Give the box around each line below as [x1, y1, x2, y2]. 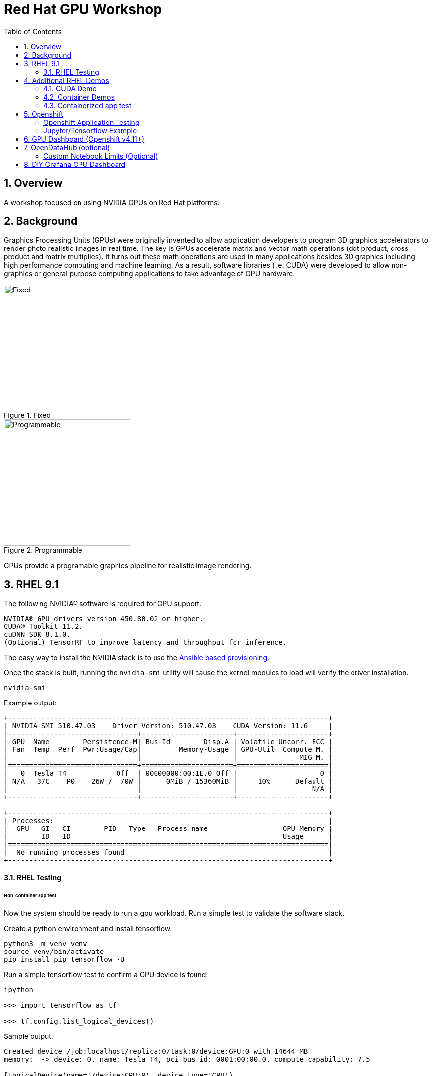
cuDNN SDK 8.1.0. [4, 630, 71, 639]
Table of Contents [4, 27, 62, 36]
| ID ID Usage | [4, 832, 333, 841]
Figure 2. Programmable [4, 546, 82, 555]
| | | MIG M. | [4, 753, 333, 762]
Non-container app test [4, 892, 57, 898]
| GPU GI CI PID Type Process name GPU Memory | [4, 825, 333, 833]
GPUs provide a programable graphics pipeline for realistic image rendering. [4, 561, 252, 570]
